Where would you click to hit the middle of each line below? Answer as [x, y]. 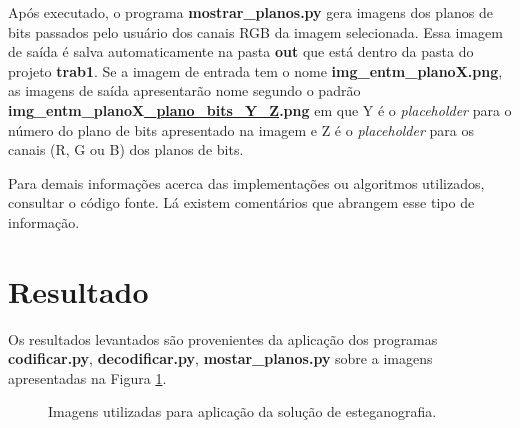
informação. [44, 221]
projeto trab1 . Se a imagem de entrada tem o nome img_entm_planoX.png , [255, 70]
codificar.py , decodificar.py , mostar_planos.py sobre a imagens [220, 358]
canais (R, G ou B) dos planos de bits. [126, 149]
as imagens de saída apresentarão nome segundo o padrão [184, 90]
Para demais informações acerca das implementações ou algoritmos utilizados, [246, 182]
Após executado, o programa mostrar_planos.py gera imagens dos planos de [250, 12]
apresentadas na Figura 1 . [87, 377]
